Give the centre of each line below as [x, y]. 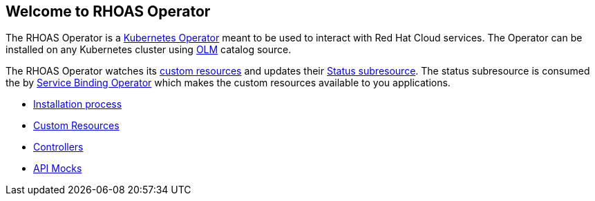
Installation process [78, 104]
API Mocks [58, 169]
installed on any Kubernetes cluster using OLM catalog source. [149, 50]
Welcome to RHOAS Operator [108, 11]
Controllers [58, 147]
